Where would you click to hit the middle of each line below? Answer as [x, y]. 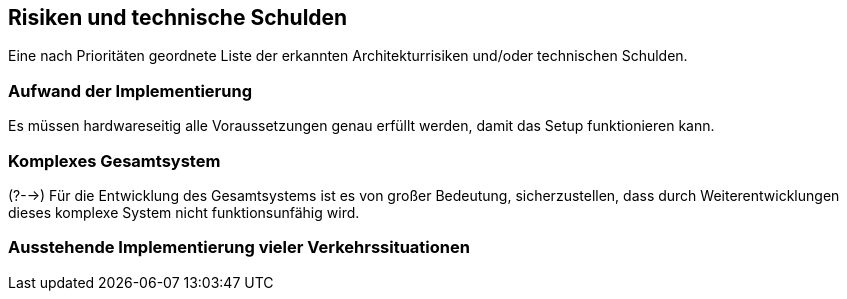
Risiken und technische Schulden [178, 17]
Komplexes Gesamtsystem [114, 160]
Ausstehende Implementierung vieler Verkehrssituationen [239, 247]
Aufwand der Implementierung [130, 90]
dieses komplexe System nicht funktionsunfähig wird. [184, 212]
